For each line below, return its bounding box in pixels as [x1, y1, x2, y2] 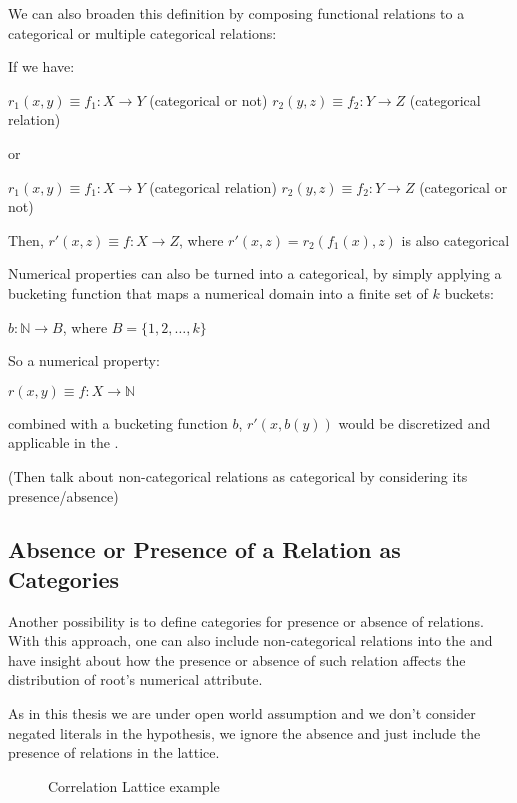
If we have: [8, 56, 75, 77]
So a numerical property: [8, 350, 160, 371]
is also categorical [401, 229, 510, 250]
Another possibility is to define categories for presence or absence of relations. [8, 610, 484, 631]
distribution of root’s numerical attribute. [8, 669, 263, 690]
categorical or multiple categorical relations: [8, 22, 277, 43]
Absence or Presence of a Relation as [8, 534, 401, 565]
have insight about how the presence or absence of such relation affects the [8, 649, 466, 670]
